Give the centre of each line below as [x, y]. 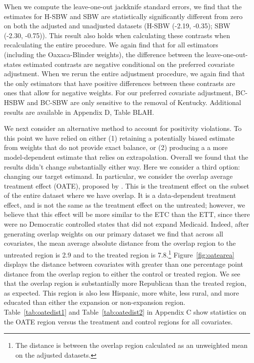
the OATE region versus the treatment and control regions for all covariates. [118, 321]
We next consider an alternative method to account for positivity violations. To [123, 128]
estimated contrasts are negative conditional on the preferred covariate [129, 64]
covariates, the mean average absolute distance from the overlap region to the [120, 243]
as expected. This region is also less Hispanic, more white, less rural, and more [122, 292]
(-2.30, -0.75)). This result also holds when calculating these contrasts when [117, 35]
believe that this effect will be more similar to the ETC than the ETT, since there [127, 214]
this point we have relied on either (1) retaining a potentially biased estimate [119, 138]
